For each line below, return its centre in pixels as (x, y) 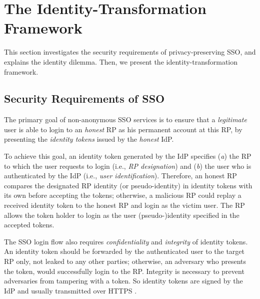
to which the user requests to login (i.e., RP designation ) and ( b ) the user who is (128, 166)
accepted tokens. (29, 225)
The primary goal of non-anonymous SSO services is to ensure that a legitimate (125, 119)
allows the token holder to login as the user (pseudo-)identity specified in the (122, 215)
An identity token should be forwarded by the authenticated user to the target (124, 251)
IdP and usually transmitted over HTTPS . (70, 290)
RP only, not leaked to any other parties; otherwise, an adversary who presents (125, 261)
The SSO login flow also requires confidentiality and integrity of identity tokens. (126, 241)
